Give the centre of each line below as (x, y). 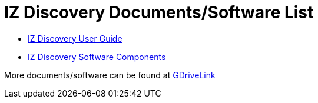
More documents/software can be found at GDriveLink (110, 75)
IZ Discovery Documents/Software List (159, 12)
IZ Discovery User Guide (75, 38)
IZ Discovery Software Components (97, 57)
